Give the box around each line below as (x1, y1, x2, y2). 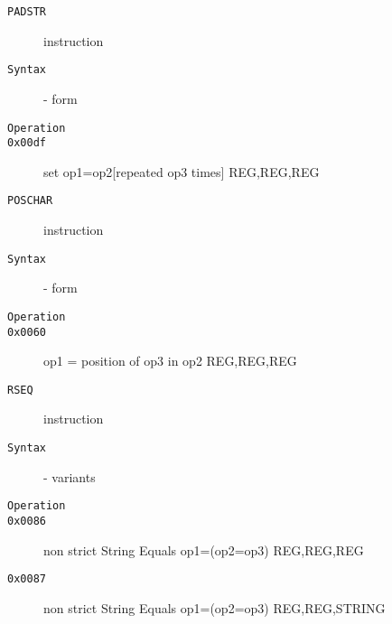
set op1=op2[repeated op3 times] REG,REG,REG (43, 162, 320, 181)
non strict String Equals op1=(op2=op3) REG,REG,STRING (43, 598, 386, 617)
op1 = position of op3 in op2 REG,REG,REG (43, 351, 297, 370)
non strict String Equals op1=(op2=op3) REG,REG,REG (43, 540, 364, 559)
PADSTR (7, 5, 46, 18)
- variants (43, 467, 96, 486)
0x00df (7, 136, 46, 150)
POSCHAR (7, 194, 53, 208)
